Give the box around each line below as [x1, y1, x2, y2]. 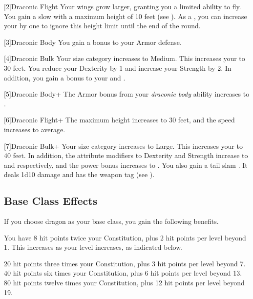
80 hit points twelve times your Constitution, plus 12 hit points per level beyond [4, 278, 245, 288]
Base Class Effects [4, 193, 98, 208]
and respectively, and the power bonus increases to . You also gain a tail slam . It [4, 159, 248, 170]
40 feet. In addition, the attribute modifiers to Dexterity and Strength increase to [4, 150, 248, 160]
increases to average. [4, 124, 65, 134]
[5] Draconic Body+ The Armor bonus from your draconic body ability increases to [4, 89, 250, 99]
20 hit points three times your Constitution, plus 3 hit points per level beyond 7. [4, 258, 246, 268]
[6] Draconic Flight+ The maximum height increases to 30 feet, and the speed [4, 115, 235, 125]
